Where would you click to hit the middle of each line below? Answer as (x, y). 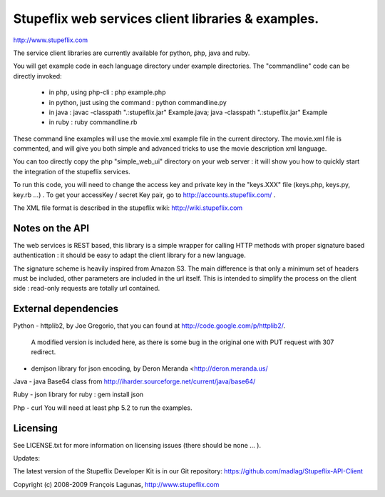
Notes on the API (51, 228)
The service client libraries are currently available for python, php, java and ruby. (132, 53)
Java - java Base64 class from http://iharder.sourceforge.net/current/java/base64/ (134, 381)
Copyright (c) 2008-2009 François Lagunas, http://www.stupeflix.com (116, 484)
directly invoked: (37, 76)
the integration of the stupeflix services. (72, 171)
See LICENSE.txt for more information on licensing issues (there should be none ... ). (137, 445)
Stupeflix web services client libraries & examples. (166, 19)
